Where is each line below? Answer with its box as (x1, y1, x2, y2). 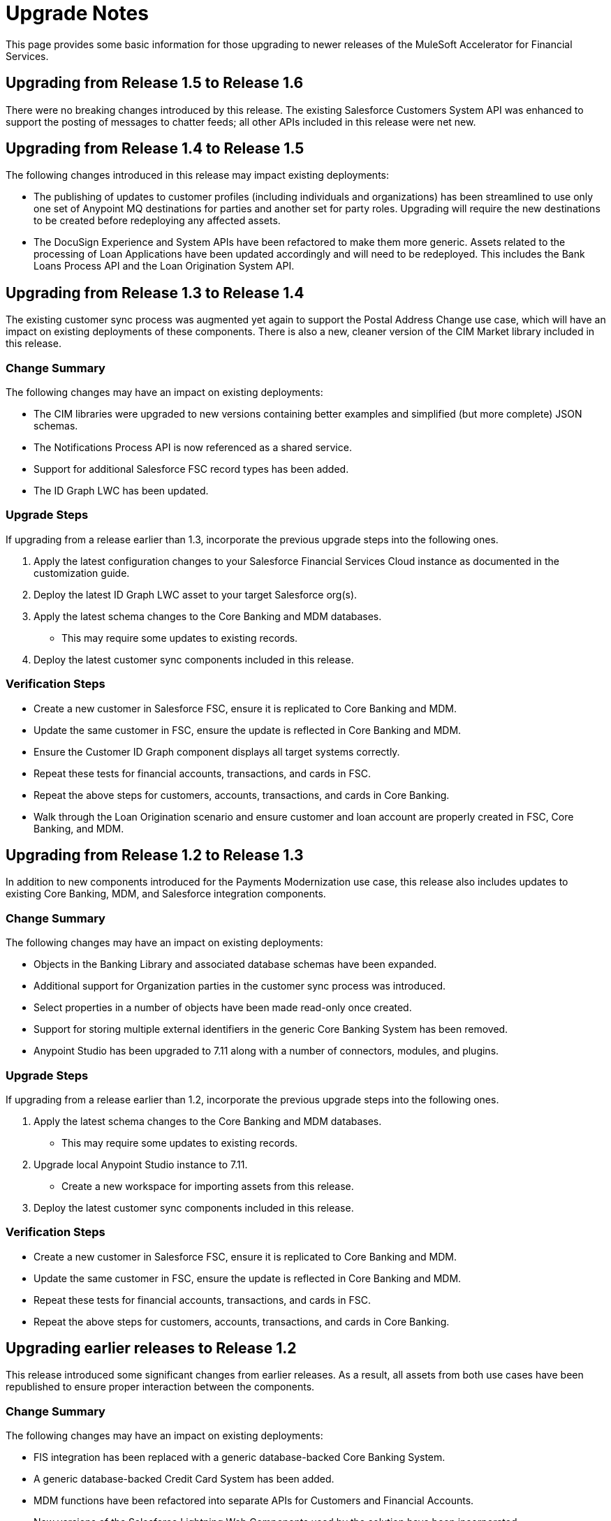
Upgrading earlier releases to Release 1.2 (6, 1339, 297, 1358)
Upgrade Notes (6, 1, 149, 25)
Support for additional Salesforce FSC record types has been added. (34, 463, 349, 476)
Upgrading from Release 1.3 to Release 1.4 (6, 284, 304, 302)
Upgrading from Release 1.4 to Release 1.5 (6, 140, 304, 158)
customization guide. (34, 566, 130, 579)
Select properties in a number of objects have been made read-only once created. (34, 1001, 412, 1014)
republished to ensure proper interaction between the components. (6, 1381, 315, 1393)
